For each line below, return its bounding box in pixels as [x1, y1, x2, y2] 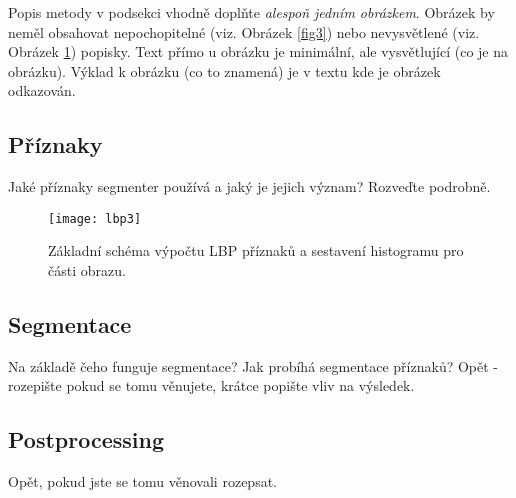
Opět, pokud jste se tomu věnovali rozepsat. [8, 471, 277, 492]
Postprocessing [8, 424, 165, 455]
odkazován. [8, 80, 76, 101]
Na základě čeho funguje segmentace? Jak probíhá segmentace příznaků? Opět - [8, 355, 498, 376]
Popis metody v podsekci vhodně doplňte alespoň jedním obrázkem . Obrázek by [8, 2, 495, 22]
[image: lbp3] [48, 211, 142, 226]
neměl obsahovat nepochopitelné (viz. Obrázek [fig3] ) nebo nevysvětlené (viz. [8, 21, 480, 42]
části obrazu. [48, 260, 126, 281]
